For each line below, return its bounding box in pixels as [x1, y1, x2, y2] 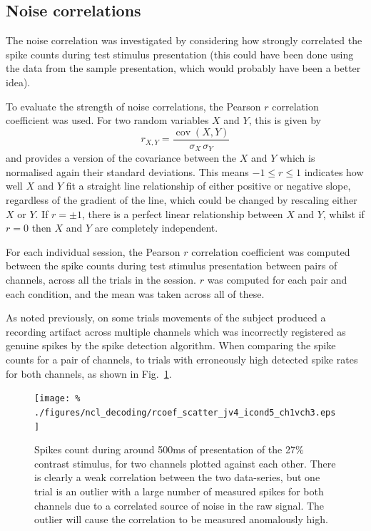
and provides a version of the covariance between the [6, 150, 237, 165]
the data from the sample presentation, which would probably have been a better [6, 61, 361, 76]
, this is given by [248, 113, 321, 128]
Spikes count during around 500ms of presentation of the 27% [34, 442, 304, 457]
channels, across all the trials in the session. [6, 272, 196, 287]
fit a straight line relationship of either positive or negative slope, [66, 178, 351, 193]
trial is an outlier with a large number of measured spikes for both [34, 483, 324, 498]
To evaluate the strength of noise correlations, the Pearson [6, 98, 261, 113]
